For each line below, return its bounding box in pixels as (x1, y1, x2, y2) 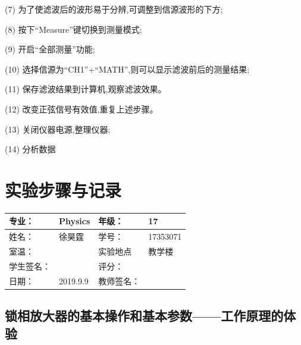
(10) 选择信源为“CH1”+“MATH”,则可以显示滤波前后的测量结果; (5, 62, 250, 75)
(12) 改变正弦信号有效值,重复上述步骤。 (5, 102, 158, 115)
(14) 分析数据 (5, 143, 56, 155)
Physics (59, 215, 90, 227)
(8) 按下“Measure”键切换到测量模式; (5, 23, 142, 35)
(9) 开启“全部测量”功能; (5, 43, 95, 55)
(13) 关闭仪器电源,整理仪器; (5, 123, 111, 135)
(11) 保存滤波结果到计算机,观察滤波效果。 (5, 83, 167, 95)
